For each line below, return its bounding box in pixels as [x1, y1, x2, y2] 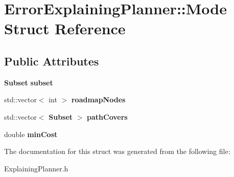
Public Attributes [4, 53, 99, 69]
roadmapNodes [71, 94, 126, 105]
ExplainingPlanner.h [4, 163, 68, 173]
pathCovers [87, 111, 128, 122]
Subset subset [4, 77, 53, 87]
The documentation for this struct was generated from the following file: [4, 146, 230, 157]
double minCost [4, 128, 58, 139]
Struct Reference [4, 18, 126, 39]
